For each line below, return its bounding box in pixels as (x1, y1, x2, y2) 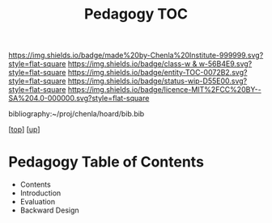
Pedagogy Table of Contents (8, 153, 205, 171)
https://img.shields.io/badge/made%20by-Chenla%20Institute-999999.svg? (8, 50, 264, 61)
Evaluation (19, 197, 56, 207)
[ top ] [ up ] (8, 124, 40, 134)
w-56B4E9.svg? (198, 59, 253, 69)
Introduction (19, 188, 62, 198)
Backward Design (19, 205, 79, 215)
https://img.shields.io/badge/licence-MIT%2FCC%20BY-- (67, 85, 261, 95)
